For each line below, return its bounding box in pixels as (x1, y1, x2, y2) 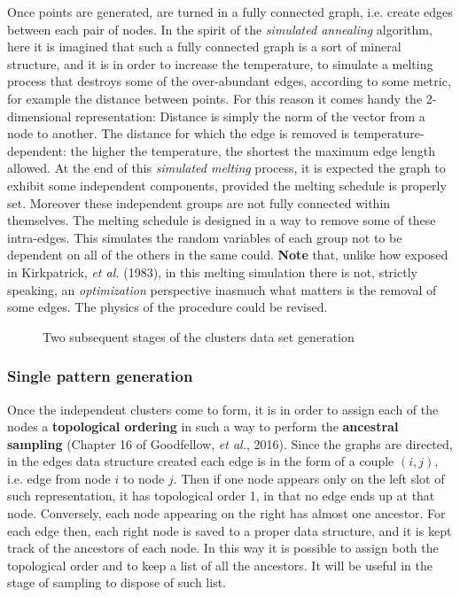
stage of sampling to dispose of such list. (7, 573, 227, 592)
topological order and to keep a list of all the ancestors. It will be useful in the (7, 555, 433, 574)
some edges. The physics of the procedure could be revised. (7, 298, 328, 316)
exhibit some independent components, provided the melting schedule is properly (7, 175, 447, 194)
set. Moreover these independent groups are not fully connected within (7, 193, 391, 212)
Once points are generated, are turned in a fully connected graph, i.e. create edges (7, 3, 453, 20)
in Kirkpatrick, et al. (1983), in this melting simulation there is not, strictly (7, 262, 417, 281)
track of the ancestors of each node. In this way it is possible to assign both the (7, 539, 439, 557)
